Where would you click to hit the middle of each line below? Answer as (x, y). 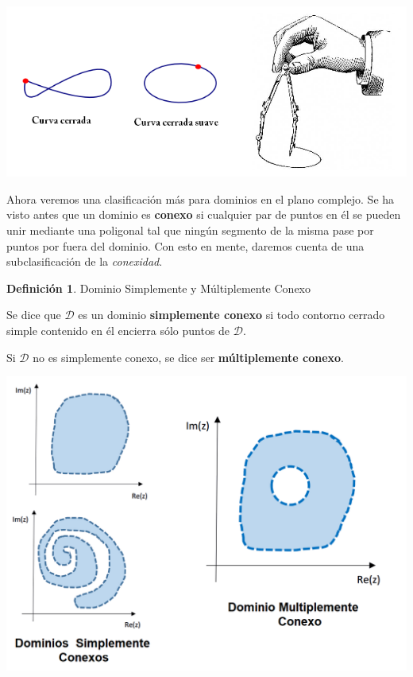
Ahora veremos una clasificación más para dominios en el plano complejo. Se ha (201, 198)
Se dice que (34, 315)
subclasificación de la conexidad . (85, 261)
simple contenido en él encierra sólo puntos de (118, 331)
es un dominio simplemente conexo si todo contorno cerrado (232, 315)
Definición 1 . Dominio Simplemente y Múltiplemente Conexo (158, 288)
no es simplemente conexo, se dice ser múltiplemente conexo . (188, 357)
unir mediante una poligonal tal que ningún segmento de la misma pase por (190, 230)
